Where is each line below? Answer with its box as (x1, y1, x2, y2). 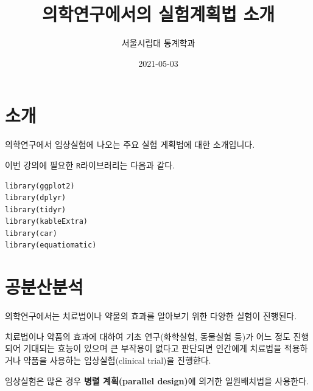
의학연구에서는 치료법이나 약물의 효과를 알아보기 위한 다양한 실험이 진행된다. (5, 310, 297, 322)
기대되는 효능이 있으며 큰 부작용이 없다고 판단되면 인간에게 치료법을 (23, 342, 282, 355)
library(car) (5, 229, 57, 238)
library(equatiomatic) (5, 241, 97, 250)
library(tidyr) (5, 205, 66, 214)
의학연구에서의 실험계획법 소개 (41, 1, 275, 26)
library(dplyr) (5, 193, 66, 202)
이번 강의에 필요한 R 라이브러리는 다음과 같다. (5, 158, 175, 171)
